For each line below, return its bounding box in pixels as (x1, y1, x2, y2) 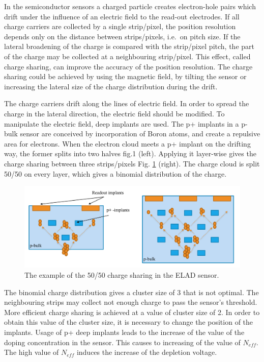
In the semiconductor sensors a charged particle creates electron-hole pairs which (4, 1, 256, 11)
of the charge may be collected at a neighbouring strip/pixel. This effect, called (4, 51, 251, 61)
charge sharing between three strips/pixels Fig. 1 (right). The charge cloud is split (4, 158, 260, 168)
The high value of (4, 347, 59, 357)
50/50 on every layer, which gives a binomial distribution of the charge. (4, 168, 227, 179)
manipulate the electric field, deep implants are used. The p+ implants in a (4, 118, 239, 129)
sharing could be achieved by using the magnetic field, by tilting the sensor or (4, 71, 247, 82)
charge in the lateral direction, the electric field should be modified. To (4, 108, 225, 118)
